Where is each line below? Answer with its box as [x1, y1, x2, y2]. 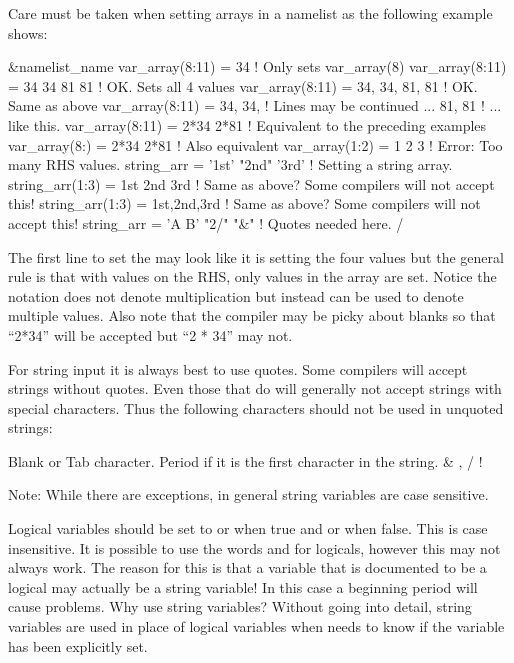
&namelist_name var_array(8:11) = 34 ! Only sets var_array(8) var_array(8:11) [8, 56, 507, 77]
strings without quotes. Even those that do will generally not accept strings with [8, 378, 502, 399]
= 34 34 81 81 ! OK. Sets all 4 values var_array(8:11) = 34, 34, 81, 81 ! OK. [8, 75, 478, 96]
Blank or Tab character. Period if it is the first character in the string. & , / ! [8, 450, 483, 471]
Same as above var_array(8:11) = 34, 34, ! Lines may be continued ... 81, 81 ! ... [8, 95, 502, 116]
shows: [8, 22, 48, 43]
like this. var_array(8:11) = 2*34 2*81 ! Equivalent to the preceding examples [8, 114, 487, 135]
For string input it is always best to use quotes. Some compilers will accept [8, 358, 468, 379]
